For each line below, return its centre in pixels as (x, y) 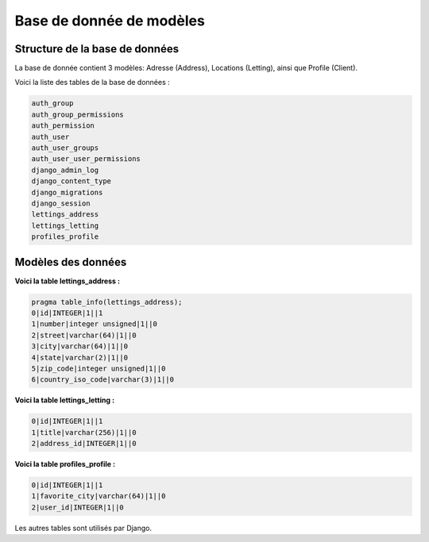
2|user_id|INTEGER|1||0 (78, 507)
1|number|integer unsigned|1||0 (95, 324)
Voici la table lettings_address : (68, 281)
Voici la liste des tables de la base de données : (92, 83)
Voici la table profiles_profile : (65, 464)
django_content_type (71, 181)
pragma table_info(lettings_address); (107, 302)
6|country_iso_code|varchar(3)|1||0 (103, 380)
